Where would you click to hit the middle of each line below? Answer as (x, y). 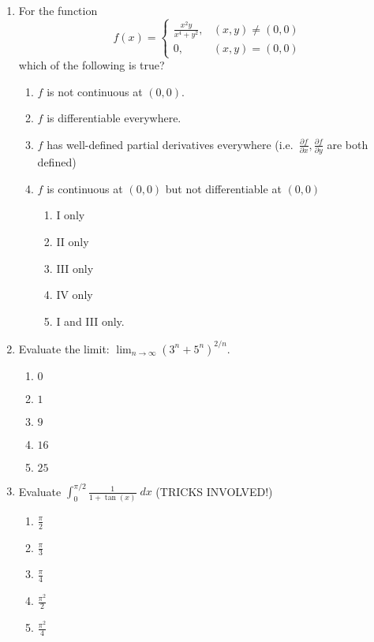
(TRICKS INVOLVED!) (214, 491)
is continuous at (85, 188)
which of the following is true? (92, 65)
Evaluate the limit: (64, 348)
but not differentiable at (223, 188)
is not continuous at (95, 91)
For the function (58, 10)
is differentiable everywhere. (114, 118)
